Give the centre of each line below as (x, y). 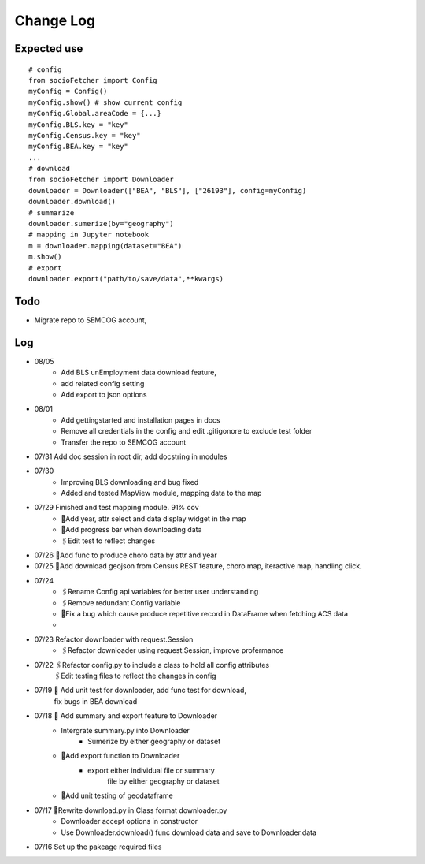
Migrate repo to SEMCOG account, (91, 320)
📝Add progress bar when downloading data (131, 530)
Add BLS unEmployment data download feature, (139, 372)
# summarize (52, 212)
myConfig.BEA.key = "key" (79, 147)
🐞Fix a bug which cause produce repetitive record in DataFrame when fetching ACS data (205, 614)
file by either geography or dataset (163, 781)
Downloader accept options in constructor (129, 821)
